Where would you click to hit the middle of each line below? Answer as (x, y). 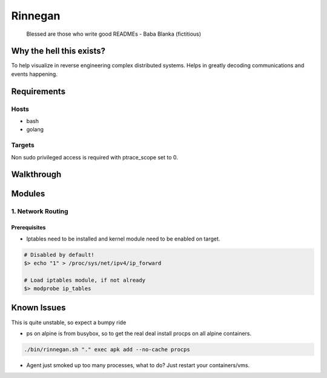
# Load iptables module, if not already (84, 280)
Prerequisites (28, 228)
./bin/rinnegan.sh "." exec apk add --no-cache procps (107, 349)
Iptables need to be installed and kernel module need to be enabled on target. (123, 239)
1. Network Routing (40, 211)
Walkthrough (36, 175)
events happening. (34, 74)
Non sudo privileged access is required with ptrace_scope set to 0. (95, 157)
